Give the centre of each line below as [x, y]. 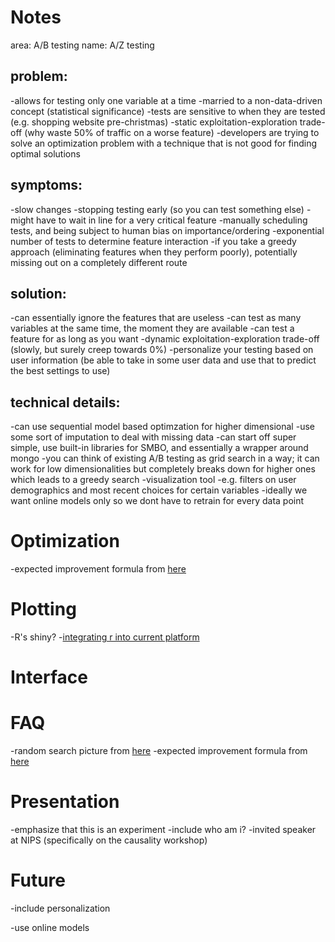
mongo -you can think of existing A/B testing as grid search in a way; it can [165, 458]
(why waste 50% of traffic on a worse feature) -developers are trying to [172, 132]
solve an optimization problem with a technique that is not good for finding [164, 143]
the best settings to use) [60, 371]
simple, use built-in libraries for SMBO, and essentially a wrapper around [159, 448]
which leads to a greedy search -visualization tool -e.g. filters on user [153, 480]
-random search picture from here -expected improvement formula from [159, 751]
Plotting [43, 609]
